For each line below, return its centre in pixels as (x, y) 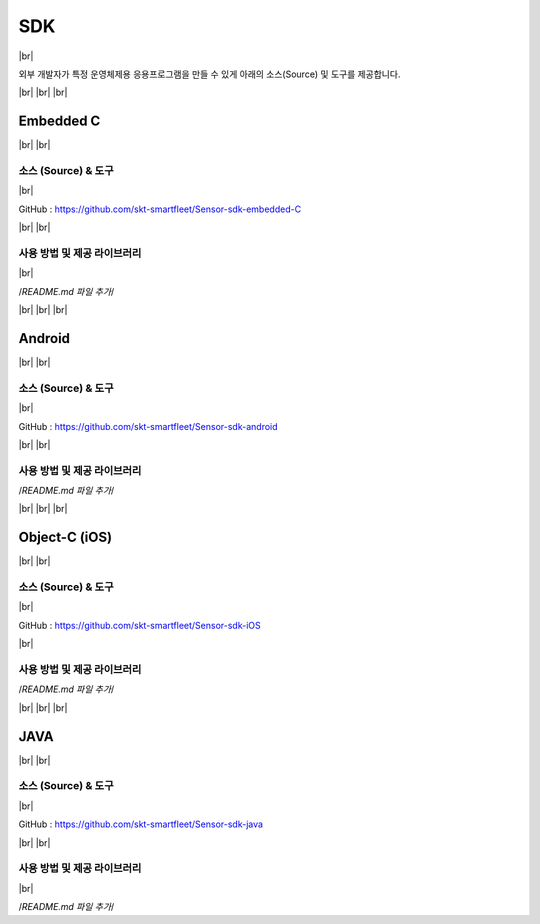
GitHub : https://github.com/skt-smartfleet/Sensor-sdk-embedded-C (160, 209)
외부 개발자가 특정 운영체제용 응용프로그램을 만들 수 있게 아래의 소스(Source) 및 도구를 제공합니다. (209, 74)
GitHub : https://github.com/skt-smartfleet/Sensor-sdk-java (141, 824)
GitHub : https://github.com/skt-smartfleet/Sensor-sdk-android (148, 426)
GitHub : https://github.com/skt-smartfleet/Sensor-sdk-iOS (140, 625)
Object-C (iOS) (65, 537)
